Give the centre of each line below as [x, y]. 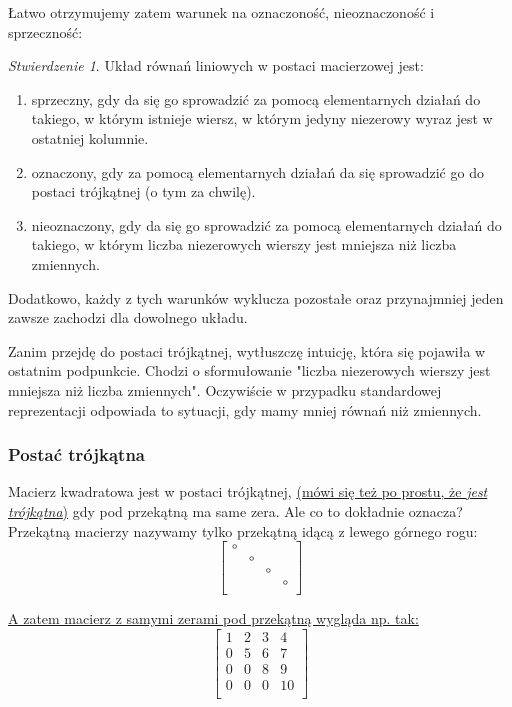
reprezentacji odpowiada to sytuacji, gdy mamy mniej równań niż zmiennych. [245, 409]
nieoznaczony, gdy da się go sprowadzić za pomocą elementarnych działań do [266, 224]
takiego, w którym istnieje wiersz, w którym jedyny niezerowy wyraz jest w [262, 118]
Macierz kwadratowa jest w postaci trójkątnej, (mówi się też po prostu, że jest [248, 491]
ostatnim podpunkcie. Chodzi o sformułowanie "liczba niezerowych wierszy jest [249, 370]
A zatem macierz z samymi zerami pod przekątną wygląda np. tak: [213, 618]
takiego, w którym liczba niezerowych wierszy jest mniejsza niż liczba [244, 244]
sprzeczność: [45, 31]
